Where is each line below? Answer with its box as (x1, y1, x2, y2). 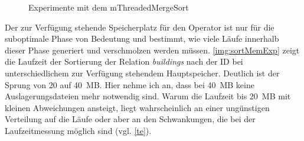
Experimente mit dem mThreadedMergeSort (28, 1, 189, 13)
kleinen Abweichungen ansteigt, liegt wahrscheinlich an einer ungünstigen (5, 101, 270, 113)
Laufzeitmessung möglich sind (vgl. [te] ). (5, 124, 152, 136)
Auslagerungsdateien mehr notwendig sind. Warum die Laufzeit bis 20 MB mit (5, 90, 291, 102)
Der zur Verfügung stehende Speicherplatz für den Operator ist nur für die (5, 21, 274, 33)
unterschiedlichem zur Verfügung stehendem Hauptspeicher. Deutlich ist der (5, 66, 280, 79)
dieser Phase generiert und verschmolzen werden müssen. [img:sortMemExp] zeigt (5, 43, 300, 56)
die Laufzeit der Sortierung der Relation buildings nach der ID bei (5, 55, 243, 68)
